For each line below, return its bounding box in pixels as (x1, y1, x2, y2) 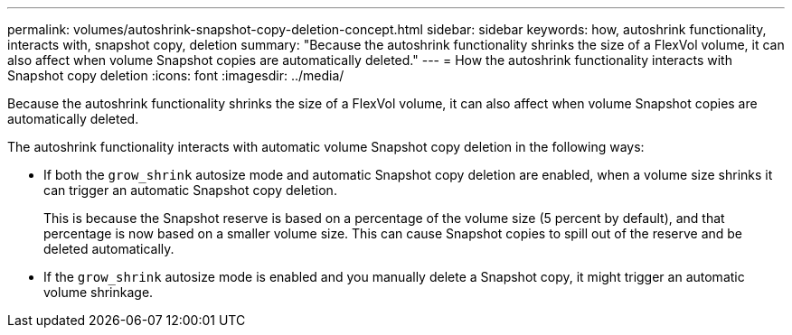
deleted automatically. (43, 241, 174, 256)
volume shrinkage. (43, 284, 154, 300)
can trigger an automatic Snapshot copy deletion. (43, 182, 337, 198)
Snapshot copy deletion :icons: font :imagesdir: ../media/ (7, 68, 344, 83)
